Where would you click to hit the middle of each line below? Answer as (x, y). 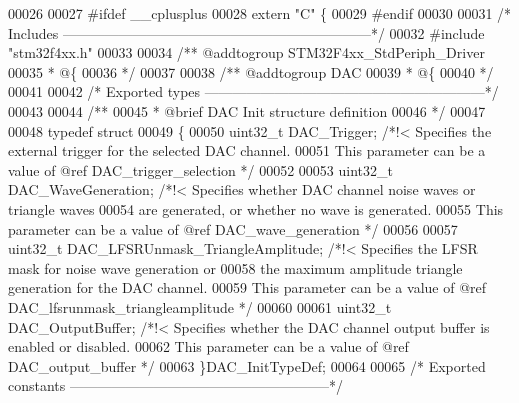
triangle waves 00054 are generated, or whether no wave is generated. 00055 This (256, 208)
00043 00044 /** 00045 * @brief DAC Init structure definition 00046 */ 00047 (247, 110)
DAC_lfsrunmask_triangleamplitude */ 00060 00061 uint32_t (200, 306)
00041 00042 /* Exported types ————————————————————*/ (253, 91)
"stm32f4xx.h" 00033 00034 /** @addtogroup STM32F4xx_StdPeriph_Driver (246, 52)
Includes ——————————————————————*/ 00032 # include (246, 32)
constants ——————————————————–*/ (175, 385)
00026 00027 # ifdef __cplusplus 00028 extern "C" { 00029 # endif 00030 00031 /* (260, 13)
